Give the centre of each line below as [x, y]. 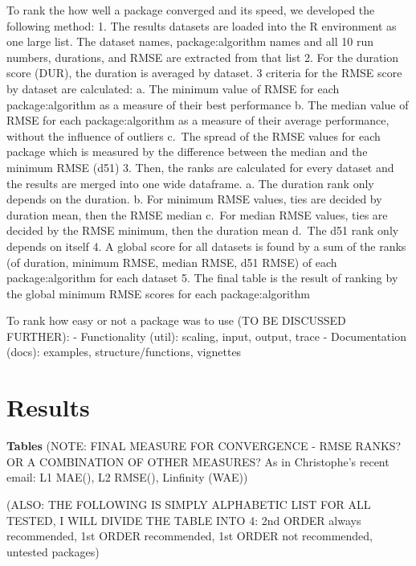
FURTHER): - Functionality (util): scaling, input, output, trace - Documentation [206, 336]
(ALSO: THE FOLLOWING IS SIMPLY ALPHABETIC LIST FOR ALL [189, 504]
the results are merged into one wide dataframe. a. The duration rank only [190, 183]
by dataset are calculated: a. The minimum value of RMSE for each [173, 88]
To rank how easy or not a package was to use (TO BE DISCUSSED [176, 320]
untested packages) [53, 551]
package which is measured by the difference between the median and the [187, 152]
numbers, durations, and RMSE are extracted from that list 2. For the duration [203, 57]
